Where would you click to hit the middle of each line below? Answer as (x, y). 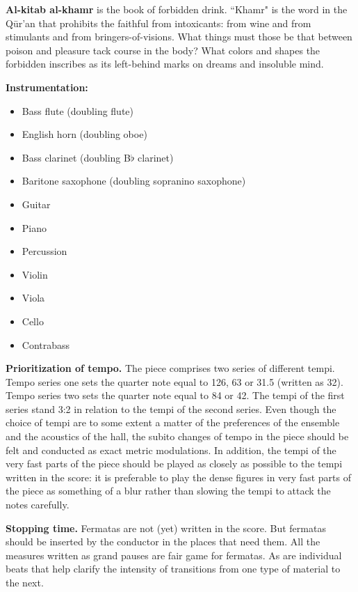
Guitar (36, 204)
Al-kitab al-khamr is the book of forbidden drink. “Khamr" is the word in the (177, 9)
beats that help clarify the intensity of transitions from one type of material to (173, 569)
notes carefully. (38, 505)
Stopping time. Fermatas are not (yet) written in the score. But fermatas (166, 528)
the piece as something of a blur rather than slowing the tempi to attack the (168, 491)
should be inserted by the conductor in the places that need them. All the (163, 542)
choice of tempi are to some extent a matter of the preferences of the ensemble (173, 422)
